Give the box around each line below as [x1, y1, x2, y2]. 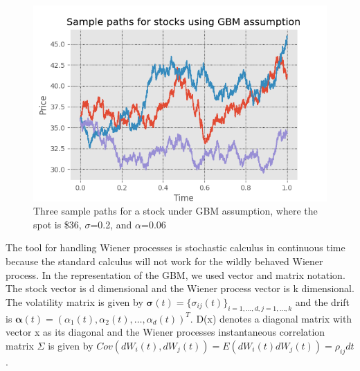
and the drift [295, 294, 350, 309]
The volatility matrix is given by [6, 294, 143, 309]
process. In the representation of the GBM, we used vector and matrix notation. [6, 267, 345, 282]
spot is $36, [33, 217, 82, 231]
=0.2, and [90, 217, 132, 231]
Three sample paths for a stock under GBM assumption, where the [33, 203, 318, 218]
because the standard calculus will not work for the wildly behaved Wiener [6, 254, 323, 269]
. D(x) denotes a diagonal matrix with [190, 311, 352, 325]
